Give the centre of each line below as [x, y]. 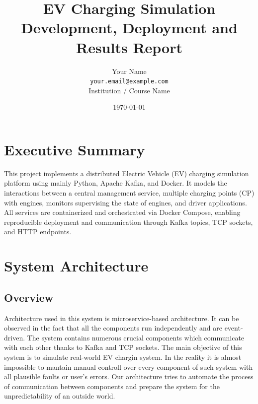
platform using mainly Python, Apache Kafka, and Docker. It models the [116, 183]
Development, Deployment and [129, 28]
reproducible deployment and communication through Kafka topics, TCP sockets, [129, 222]
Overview [29, 297]
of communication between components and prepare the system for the [112, 386]
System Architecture [76, 266]
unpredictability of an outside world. [60, 396]
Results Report [129, 47]
